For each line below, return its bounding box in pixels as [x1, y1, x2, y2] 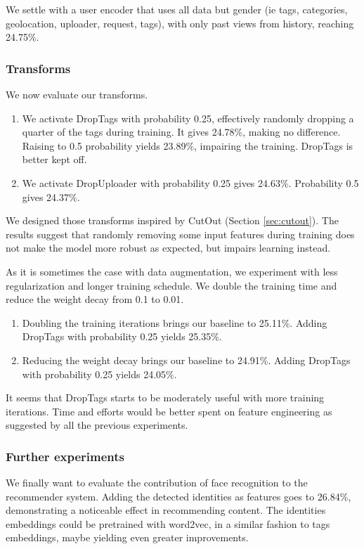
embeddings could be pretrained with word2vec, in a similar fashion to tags [6, 516, 330, 531]
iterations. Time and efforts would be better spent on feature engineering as [6, 403, 332, 418]
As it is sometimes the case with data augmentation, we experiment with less [6, 264, 338, 278]
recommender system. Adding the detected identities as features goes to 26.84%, [6, 489, 351, 503]
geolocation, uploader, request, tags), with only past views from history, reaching [6, 15, 354, 30]
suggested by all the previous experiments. [6, 418, 188, 432]
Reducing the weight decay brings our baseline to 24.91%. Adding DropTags [22, 352, 351, 367]
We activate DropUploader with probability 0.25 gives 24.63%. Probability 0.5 [22, 175, 359, 190]
